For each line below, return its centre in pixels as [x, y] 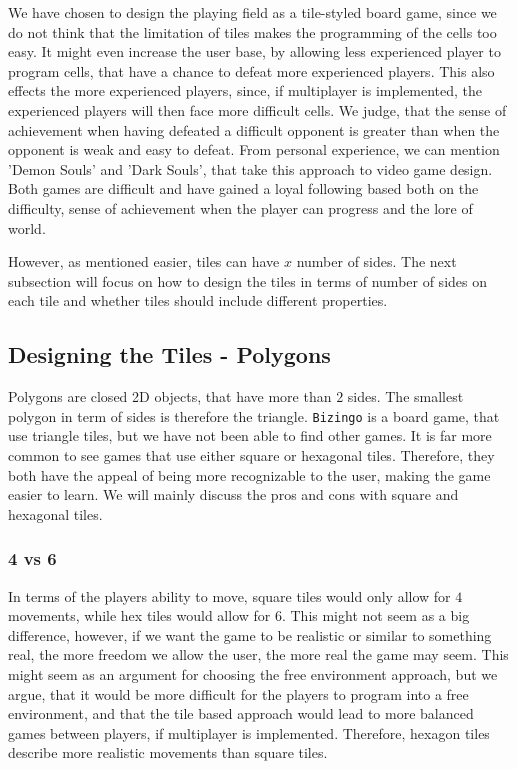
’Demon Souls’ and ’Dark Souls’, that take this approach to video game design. [250, 168]
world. [27, 227]
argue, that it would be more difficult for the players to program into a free [238, 693]
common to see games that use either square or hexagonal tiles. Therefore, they [251, 454]
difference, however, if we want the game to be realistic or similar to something [250, 634]
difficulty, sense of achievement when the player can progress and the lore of [240, 207]
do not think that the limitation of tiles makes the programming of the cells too [252, 31]
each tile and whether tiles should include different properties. [198, 300]
